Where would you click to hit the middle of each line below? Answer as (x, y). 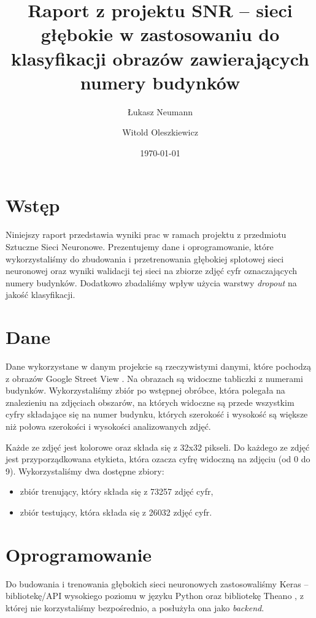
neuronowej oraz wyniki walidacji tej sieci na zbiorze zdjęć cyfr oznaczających (152, 271)
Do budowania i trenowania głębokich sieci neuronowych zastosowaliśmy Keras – (157, 583)
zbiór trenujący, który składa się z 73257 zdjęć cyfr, (117, 491)
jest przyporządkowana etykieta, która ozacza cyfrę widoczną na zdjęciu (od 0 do (158, 459)
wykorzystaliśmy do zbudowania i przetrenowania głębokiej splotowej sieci (145, 258)
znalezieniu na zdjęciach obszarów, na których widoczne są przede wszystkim (150, 402)
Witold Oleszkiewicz (160, 132)
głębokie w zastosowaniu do (160, 34)
